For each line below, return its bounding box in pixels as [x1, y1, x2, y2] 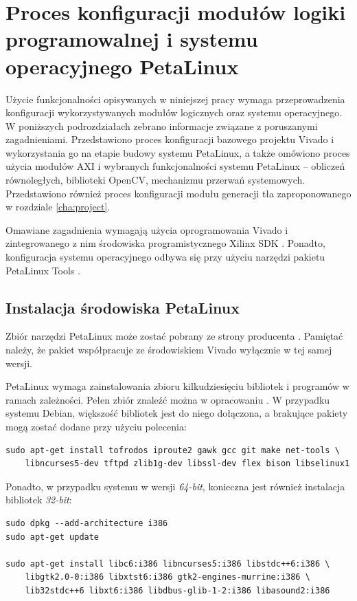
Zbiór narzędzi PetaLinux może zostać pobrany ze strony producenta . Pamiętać [5, 329, 343, 343]
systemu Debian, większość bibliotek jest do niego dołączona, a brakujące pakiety [5, 406, 348, 420]
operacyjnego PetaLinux [5, 52, 239, 80]
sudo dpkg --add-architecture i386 [5, 518, 168, 528]
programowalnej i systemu [5, 25, 258, 53]
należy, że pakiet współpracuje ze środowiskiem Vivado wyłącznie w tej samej [5, 342, 332, 357]
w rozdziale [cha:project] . [5, 199, 111, 214]
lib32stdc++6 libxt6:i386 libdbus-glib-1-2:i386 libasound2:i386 [25, 585, 330, 595]
